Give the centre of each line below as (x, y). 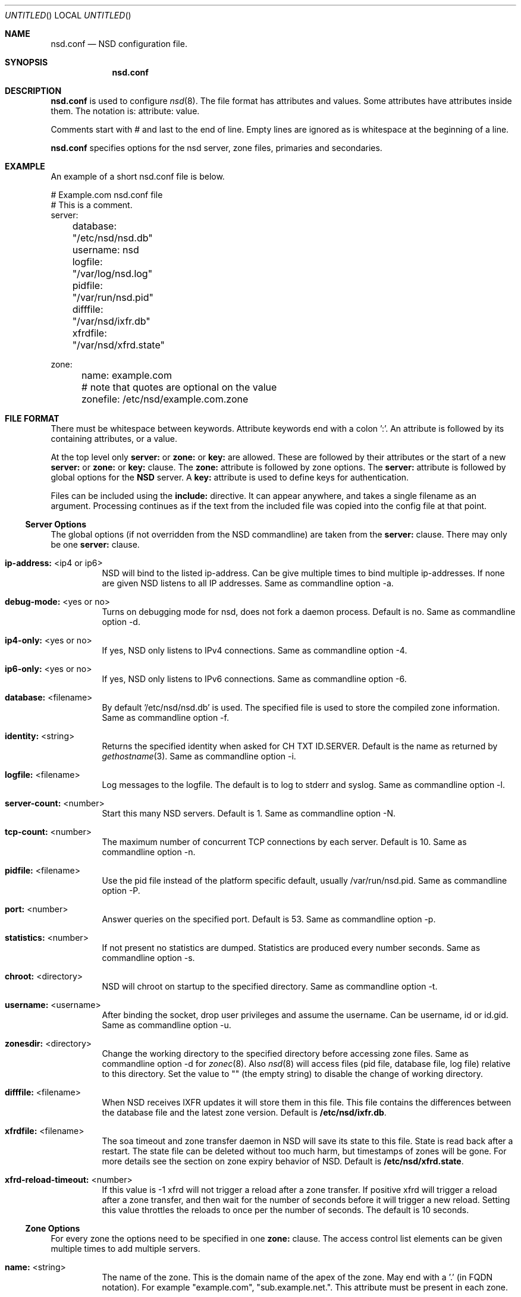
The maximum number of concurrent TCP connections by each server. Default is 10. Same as (284, 842)
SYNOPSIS (26, 62)
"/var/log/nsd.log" (112, 274)
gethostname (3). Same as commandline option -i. (199, 756)
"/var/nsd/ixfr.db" (111, 321)
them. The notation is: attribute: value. (125, 111)
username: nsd (106, 250)
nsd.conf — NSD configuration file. (119, 44)
